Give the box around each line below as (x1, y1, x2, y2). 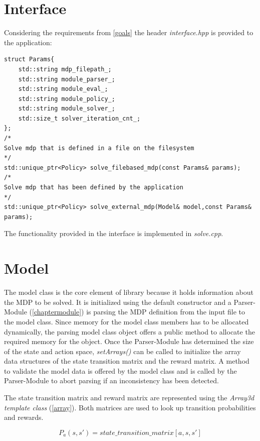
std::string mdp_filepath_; (18, 65, 112, 73)
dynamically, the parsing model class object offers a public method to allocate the (4, 326, 255, 337)
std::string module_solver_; (18, 105, 115, 113)
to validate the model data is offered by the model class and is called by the (4, 365, 237, 376)
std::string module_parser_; (18, 75, 115, 83)
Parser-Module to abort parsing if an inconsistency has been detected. (4, 375, 219, 386)
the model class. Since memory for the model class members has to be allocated (4, 316, 249, 326)
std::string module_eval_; (18, 85, 108, 93)
